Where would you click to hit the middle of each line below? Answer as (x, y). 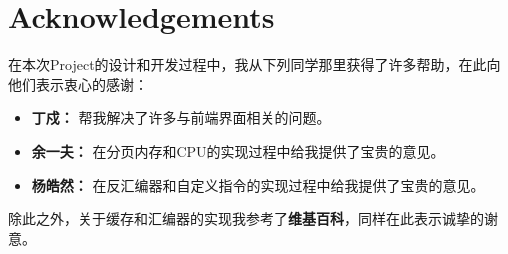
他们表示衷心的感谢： (78, 83)
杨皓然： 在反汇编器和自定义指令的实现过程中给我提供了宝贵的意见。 (258, 184)
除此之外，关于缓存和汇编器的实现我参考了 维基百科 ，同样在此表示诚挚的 (246, 218)
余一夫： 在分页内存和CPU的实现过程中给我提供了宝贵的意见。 (238, 150)
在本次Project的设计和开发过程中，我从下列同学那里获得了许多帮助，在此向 (254, 64)
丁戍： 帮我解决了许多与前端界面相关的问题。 (181, 117)
